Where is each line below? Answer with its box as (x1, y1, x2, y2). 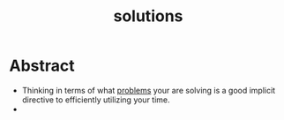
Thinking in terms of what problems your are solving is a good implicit (21, 85, 276, 95)
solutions (113, 6, 183, 26)
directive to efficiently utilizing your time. (21, 94, 170, 105)
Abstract (9, 56, 75, 76)
